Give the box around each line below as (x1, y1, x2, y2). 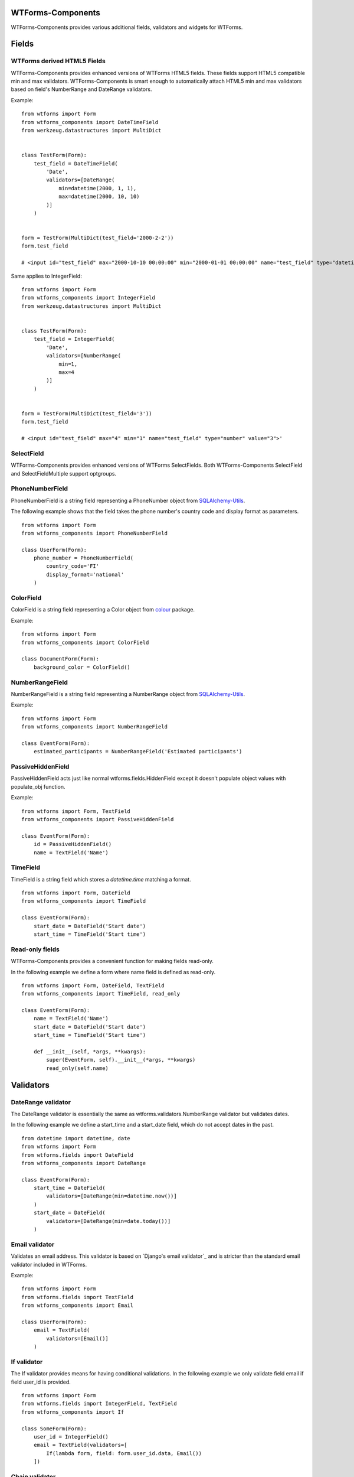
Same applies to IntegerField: (11, 272, 82, 279)
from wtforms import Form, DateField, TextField (21, 982, 165, 989)
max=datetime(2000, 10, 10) (58, 193, 140, 200)
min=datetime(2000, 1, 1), (58, 185, 137, 191)
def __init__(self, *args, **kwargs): (33, 1049, 146, 1055)
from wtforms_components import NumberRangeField (21, 724, 168, 730)
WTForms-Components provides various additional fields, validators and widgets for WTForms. (11, 24, 243, 31)
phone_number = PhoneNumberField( (33, 555, 134, 561)
